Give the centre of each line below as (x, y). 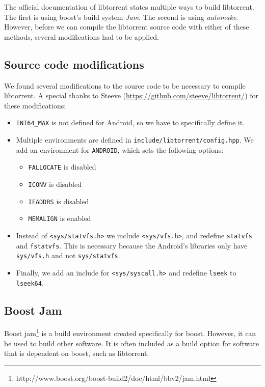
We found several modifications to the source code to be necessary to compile (125, 85)
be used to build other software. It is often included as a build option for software (131, 343)
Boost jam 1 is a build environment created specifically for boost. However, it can (130, 333)
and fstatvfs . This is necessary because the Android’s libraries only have (132, 245)
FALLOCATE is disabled (62, 167)
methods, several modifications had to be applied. (82, 36)
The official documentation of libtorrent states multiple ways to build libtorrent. (129, 7)
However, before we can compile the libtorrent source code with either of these (127, 27)
